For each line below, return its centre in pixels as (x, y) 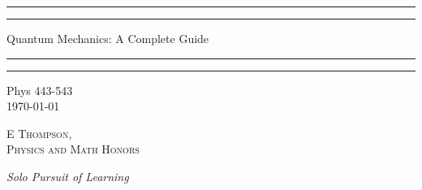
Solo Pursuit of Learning (68, 176)
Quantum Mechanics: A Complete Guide (108, 38)
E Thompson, (39, 133)
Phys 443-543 (40, 90)
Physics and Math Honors (73, 149)
